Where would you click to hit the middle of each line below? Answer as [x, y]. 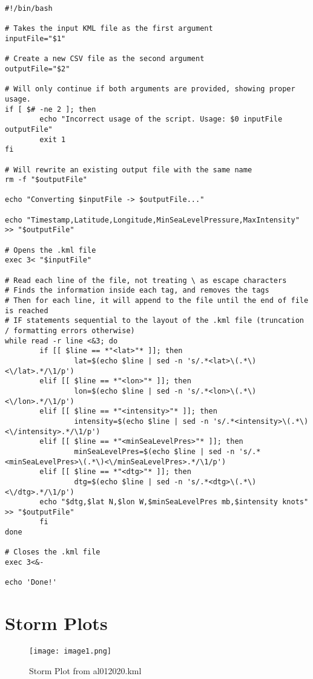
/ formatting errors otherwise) [70, 331]
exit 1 [53, 139]
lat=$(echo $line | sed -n [128, 361]
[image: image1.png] [71, 651]
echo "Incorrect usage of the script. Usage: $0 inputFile [161, 119]
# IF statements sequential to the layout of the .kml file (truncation [154, 321]
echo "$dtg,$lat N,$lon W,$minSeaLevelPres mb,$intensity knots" [174, 502]
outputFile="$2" [38, 69]
